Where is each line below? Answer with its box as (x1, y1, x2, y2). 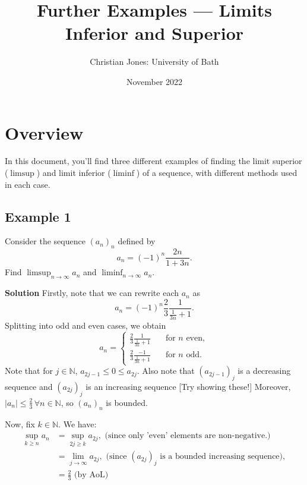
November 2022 (126, 75, 183, 87)
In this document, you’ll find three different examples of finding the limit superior (5, 155, 302, 167)
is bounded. (106, 396, 148, 408)
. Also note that (137, 364, 195, 377)
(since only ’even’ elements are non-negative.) (105, 432, 271, 440)
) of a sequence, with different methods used (136, 166, 297, 179)
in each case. (5, 178, 50, 190)
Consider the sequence (5, 235, 86, 247)
